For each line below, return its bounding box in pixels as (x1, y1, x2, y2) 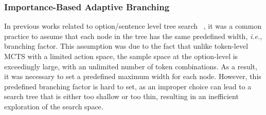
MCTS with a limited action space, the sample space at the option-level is (4, 51, 238, 61)
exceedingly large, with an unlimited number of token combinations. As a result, (4, 61, 257, 71)
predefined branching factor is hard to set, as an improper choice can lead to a (4, 81, 252, 91)
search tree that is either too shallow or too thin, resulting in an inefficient (4, 91, 239, 102)
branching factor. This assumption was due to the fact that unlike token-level (4, 41, 249, 51)
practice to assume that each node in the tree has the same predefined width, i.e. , (4, 30, 262, 41)
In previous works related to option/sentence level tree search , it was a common (4, 21, 262, 31)
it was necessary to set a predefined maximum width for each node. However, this (4, 71, 261, 82)
